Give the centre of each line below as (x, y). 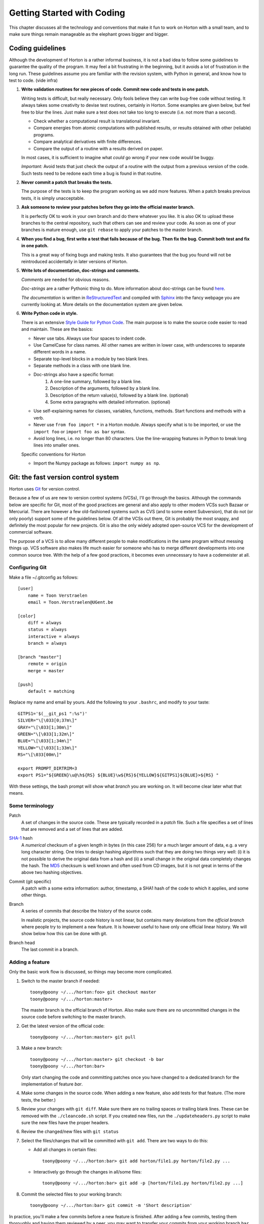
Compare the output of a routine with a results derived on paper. (98, 148)
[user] (26, 588)
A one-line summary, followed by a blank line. (96, 381)
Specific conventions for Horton (53, 454)
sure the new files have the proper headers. (65, 1123)
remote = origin (47, 664)
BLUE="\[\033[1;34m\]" (45, 741)
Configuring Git (28, 567)
